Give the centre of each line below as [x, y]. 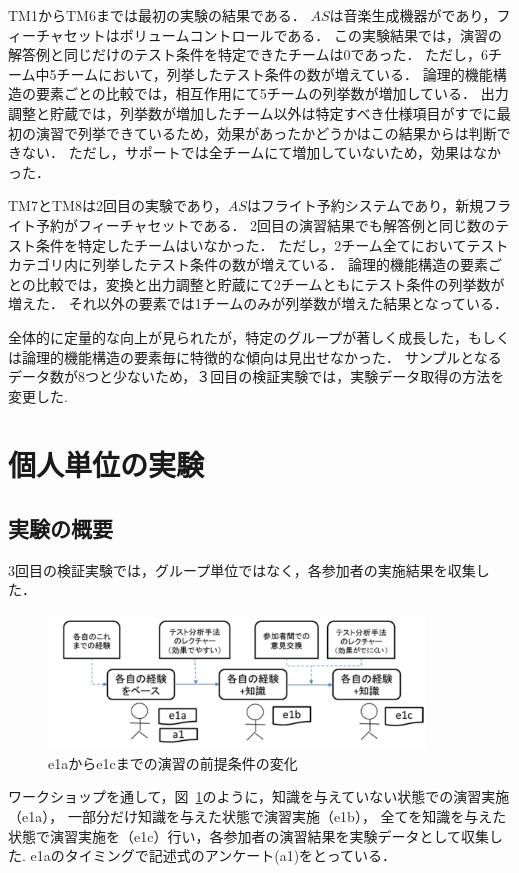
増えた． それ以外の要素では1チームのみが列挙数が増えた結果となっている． [258, 303]
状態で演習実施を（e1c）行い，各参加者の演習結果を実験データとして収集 [249, 835]
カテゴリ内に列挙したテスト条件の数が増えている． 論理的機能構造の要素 [248, 264]
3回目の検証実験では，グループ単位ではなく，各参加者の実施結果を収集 [242, 569]
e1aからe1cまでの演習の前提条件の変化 [173, 762]
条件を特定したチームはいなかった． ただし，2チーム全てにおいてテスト [272, 244]
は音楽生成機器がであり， [413, 15]
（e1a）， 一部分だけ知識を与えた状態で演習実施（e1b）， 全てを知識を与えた [257, 815]
